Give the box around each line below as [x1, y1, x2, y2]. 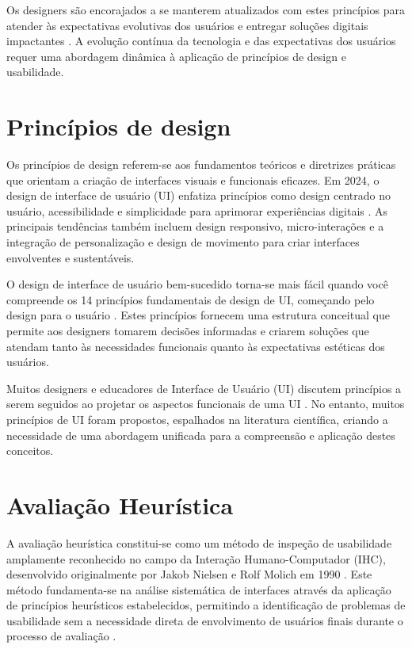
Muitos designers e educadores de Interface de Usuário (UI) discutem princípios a [6, 380, 402, 396]
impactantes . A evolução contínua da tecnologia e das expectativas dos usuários [6, 32, 396, 49]
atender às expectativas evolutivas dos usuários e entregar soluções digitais [6, 17, 368, 33]
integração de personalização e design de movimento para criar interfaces [6, 234, 360, 250]
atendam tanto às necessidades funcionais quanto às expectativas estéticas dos [6, 338, 385, 354]
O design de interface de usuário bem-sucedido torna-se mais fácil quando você [6, 276, 388, 292]
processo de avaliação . [6, 628, 116, 644]
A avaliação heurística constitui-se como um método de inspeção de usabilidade [6, 534, 392, 551]
